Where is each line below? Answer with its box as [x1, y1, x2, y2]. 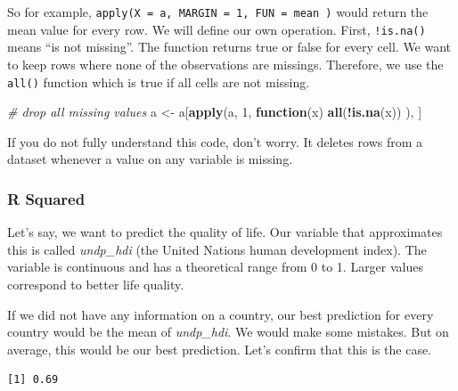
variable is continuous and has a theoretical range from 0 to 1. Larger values [7, 257, 423, 276]
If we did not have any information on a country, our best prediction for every [7, 305, 434, 323]
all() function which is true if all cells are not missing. [7, 72, 310, 91]
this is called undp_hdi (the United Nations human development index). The [7, 240, 427, 258]
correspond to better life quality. [7, 274, 184, 293]
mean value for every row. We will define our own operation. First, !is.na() [7, 20, 426, 38]
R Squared [7, 187, 86, 209]
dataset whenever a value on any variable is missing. [7, 150, 293, 168]
